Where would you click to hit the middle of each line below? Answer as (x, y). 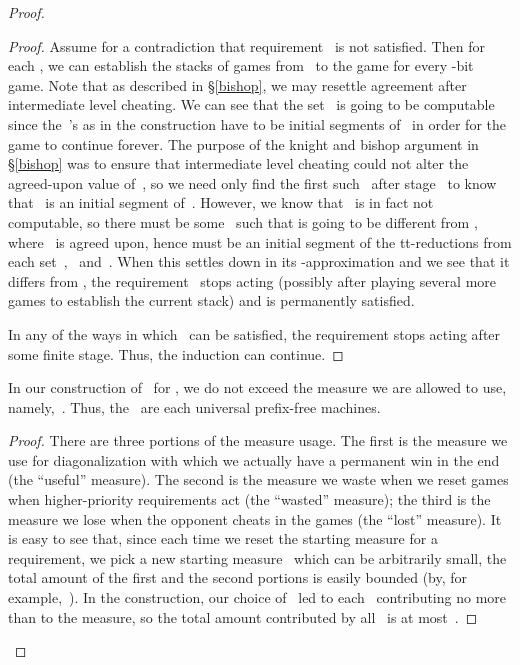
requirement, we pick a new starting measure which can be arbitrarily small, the (257, 557)
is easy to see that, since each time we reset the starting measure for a (223, 538)
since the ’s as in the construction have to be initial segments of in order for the (257, 123)
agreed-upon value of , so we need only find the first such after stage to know (252, 182)
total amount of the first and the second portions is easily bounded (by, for (238, 577)
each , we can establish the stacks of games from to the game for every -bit (241, 65)
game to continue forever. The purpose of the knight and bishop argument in (243, 143)
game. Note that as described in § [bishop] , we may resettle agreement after (237, 84)
